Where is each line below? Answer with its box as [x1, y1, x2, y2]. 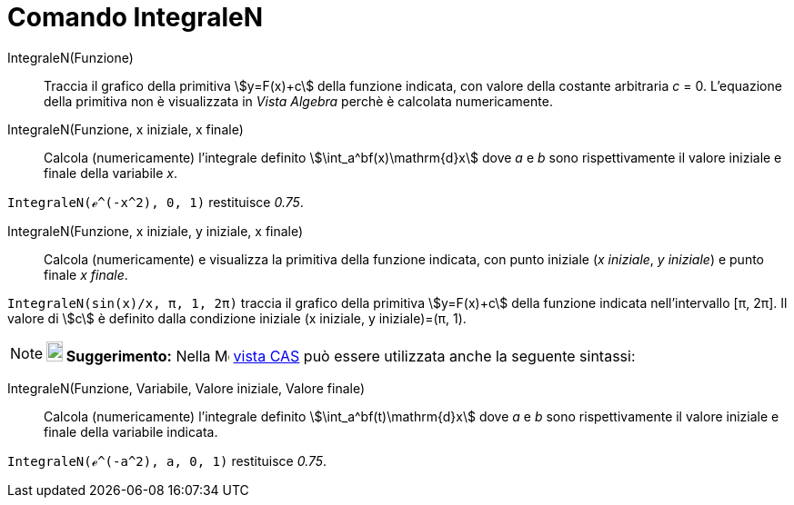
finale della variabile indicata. [44, 423, 218, 440]
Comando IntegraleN [7, 2, 264, 33]
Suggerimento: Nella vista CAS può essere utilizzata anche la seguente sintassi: [65, 346, 636, 365]
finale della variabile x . [44, 164, 177, 181]
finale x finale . [44, 266, 128, 282]
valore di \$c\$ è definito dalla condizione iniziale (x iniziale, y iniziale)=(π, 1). [7, 310, 467, 326]
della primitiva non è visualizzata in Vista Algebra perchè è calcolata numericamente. [44, 93, 553, 109]
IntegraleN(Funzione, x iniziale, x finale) [7, 121, 244, 137]
